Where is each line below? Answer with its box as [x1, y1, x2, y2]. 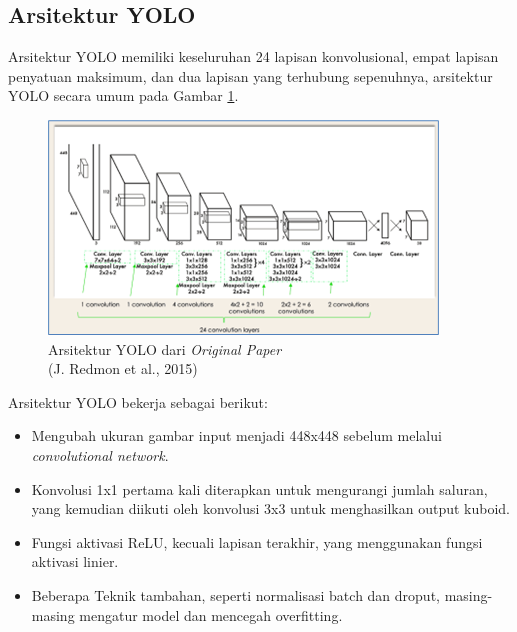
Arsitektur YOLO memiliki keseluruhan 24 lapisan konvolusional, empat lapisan [8, 46, 499, 67]
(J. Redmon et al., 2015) [48, 358, 198, 379]
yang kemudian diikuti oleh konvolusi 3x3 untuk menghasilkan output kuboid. [31, 498, 510, 519]
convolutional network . [31, 444, 169, 465]
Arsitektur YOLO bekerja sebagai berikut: [8, 391, 268, 412]
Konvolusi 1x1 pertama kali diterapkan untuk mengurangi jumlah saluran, [31, 478, 488, 499]
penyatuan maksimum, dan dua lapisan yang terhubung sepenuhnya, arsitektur [8, 65, 493, 86]
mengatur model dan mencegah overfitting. [79, 604, 343, 625]
